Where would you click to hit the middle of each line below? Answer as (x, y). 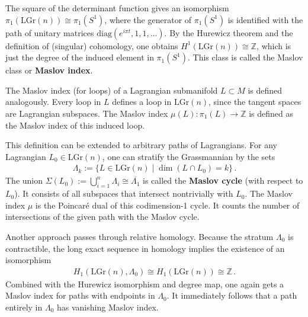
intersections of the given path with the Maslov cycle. (102, 217)
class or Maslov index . (49, 70)
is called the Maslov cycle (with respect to (223, 180)
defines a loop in (142, 102)
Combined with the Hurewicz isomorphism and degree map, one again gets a (145, 284)
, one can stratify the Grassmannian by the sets (189, 156)
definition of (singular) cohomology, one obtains (92, 45)
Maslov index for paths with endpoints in (80, 295)
